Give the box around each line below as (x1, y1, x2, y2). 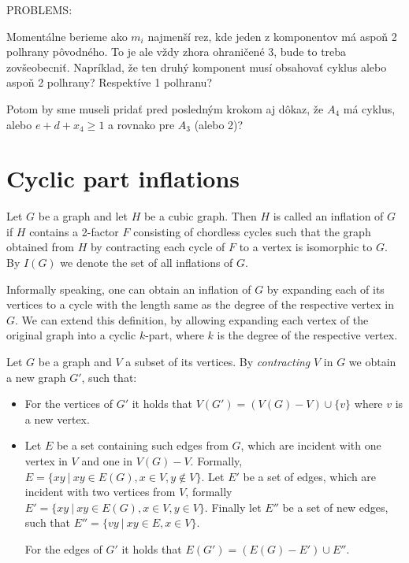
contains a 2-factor (29, 223, 119, 239)
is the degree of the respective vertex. (217, 327, 398, 343)
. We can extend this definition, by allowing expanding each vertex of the (15, 311, 369, 328)
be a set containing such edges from (56, 437, 229, 454)
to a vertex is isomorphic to (239, 239, 373, 255)
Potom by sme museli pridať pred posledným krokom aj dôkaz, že (6, 100, 324, 117)
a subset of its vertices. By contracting (125, 354, 310, 370)
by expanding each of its (266, 280, 385, 297)
